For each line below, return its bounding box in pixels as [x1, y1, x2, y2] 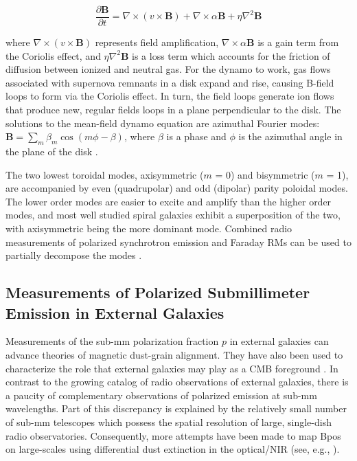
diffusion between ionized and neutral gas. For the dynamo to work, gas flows [5, 62, 331, 76]
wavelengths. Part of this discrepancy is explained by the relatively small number [5, 401, 347, 416]
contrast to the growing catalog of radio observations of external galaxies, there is [5, 374, 349, 389]
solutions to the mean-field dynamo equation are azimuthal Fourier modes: [5, 115, 320, 130]
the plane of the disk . [5, 144, 98, 159]
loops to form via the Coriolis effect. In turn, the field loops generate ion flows [5, 89, 334, 103]
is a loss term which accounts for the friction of [132, 48, 330, 63]
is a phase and [166, 129, 227, 144]
